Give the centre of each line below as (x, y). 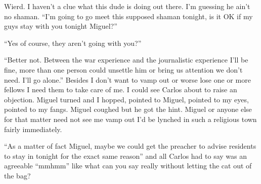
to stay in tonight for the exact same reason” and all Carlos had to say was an (126, 156)
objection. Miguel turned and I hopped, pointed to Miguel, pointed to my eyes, (126, 99)
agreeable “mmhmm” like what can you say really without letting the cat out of (128, 166)
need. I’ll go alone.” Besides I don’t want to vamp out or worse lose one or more (127, 79)
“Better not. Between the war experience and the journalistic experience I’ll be (126, 60)
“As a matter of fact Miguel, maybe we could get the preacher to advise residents (130, 146)
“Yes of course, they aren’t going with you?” (73, 43)
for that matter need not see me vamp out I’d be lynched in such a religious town (130, 119)
